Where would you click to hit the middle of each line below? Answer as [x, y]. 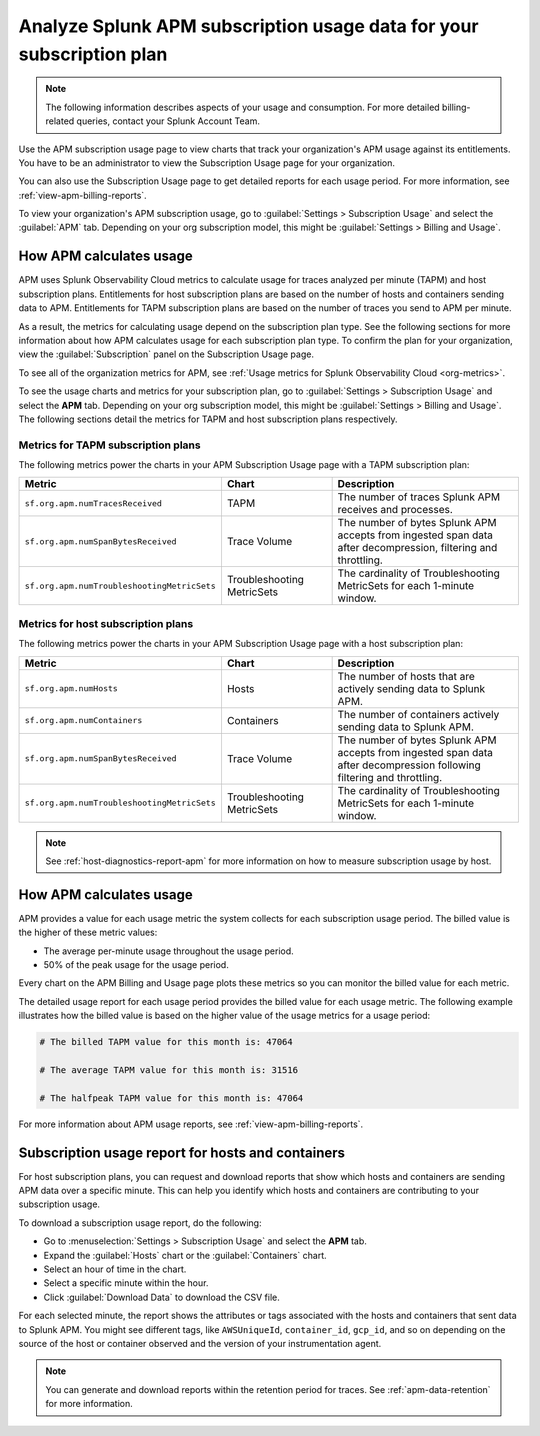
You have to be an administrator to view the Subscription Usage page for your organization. [206, 162]
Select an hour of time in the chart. [115, 1269]
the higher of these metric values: [88, 932]
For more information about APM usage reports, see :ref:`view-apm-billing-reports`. [191, 1124]
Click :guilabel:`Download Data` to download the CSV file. [161, 1297]
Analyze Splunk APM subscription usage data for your [248, 26]
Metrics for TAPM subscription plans [109, 445]
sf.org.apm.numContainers [83, 720]
